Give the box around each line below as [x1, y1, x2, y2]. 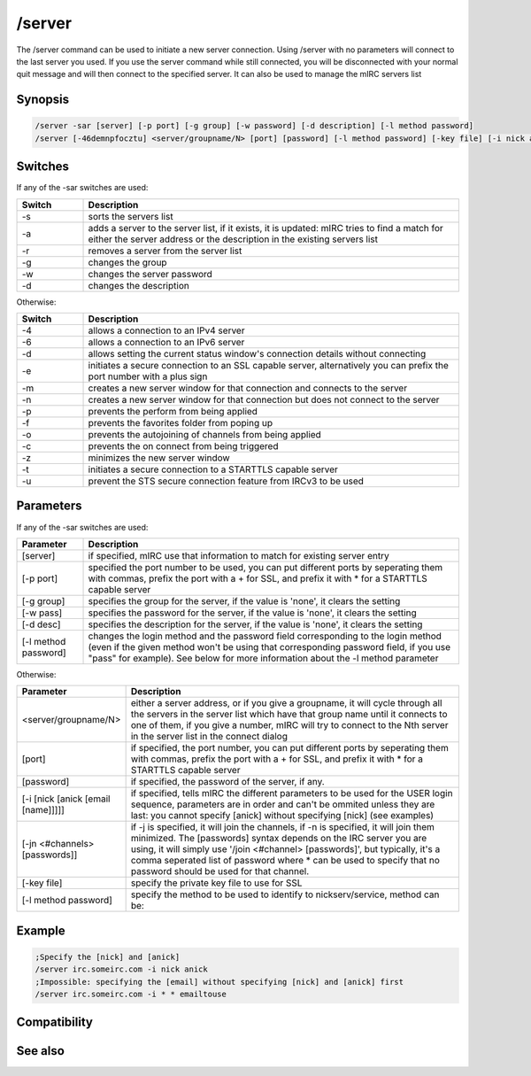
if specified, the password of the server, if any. [130, 776, 325, 788]
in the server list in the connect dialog [130, 731, 288, 743]
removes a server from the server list [88, 244, 242, 257]
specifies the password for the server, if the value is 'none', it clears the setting [88, 607, 417, 619]
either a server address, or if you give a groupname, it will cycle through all [130, 697, 442, 709]
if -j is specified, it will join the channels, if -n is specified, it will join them [130, 821, 435, 833]
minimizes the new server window [88, 452, 230, 464]
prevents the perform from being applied [88, 406, 258, 417]
